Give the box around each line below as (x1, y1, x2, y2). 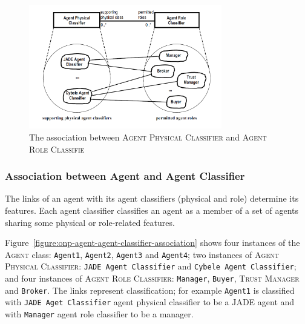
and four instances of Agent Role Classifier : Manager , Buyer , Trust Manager (5, 272, 300, 284)
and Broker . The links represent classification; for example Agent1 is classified (5, 283, 295, 296)
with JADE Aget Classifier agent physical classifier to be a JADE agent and (5, 296, 295, 308)
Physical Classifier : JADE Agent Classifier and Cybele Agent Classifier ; (5, 260, 297, 273)
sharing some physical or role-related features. (5, 216, 175, 228)
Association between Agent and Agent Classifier (5, 168, 245, 183)
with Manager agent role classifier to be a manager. (5, 307, 194, 320)
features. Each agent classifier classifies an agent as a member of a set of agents (5, 203, 299, 216)
